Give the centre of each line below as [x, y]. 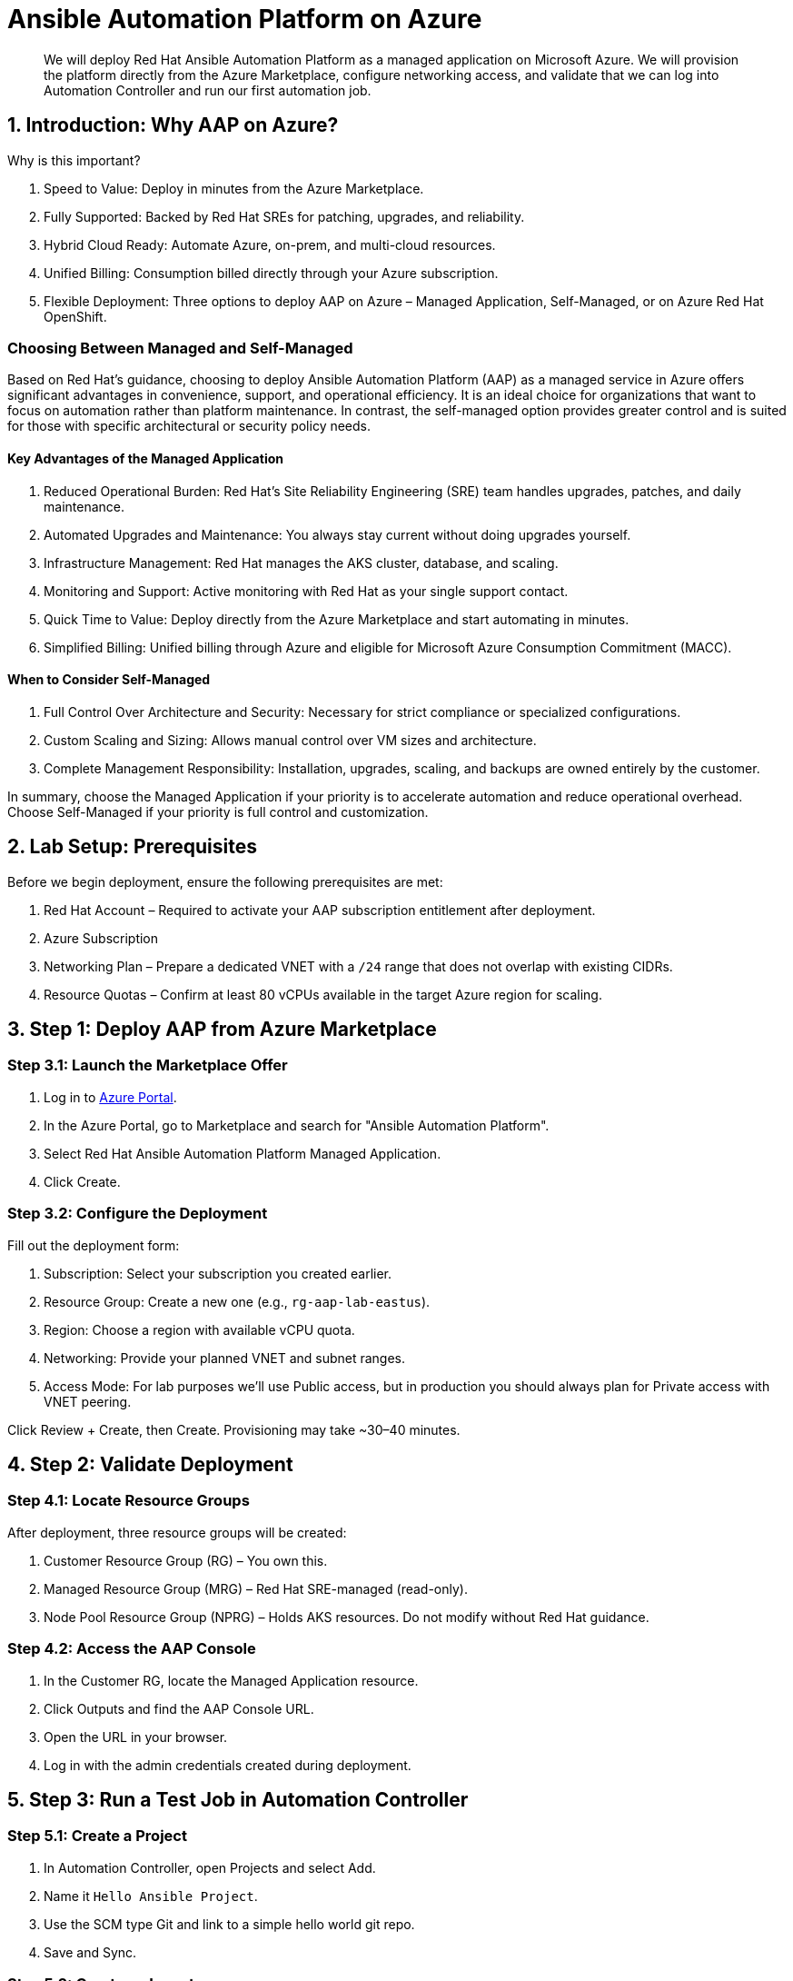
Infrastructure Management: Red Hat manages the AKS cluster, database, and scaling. [301, 562]
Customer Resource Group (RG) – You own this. [186, 1560]
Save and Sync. [90, 1952]
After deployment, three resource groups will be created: [177, 1532]
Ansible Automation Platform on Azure [245, 19]
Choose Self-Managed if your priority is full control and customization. [218, 811]
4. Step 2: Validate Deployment [150, 1465]
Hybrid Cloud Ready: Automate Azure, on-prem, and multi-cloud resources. [270, 244]
